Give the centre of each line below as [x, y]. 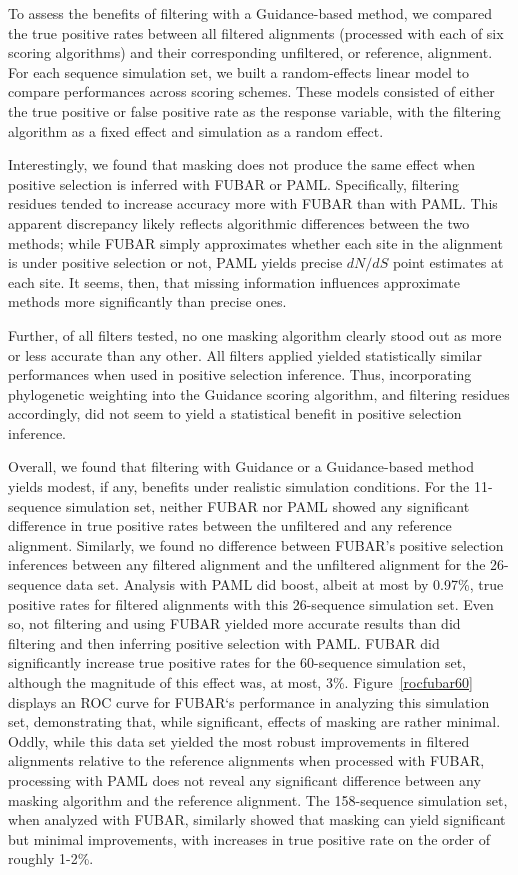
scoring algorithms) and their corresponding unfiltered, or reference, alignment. [250, 52]
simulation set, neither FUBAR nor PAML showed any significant [268, 505]
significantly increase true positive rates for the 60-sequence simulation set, [237, 662]
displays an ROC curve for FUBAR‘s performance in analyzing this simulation [249, 701]
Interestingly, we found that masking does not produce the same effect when [242, 164]
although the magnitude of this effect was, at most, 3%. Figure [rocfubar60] [240, 682]
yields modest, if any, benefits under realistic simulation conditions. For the [239, 486]
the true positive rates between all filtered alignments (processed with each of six [256, 32]
